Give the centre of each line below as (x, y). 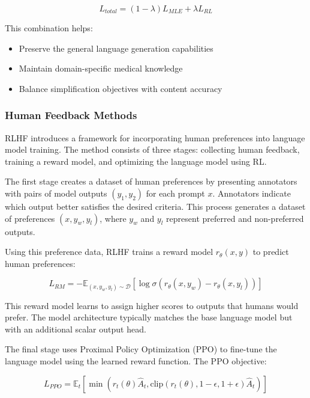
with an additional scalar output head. (76, 329)
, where (113, 218)
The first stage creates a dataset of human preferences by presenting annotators (151, 181)
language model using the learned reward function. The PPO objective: (136, 360)
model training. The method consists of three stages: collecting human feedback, (152, 149)
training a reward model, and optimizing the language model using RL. (136, 161)
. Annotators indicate (252, 193)
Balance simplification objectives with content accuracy (121, 88)
